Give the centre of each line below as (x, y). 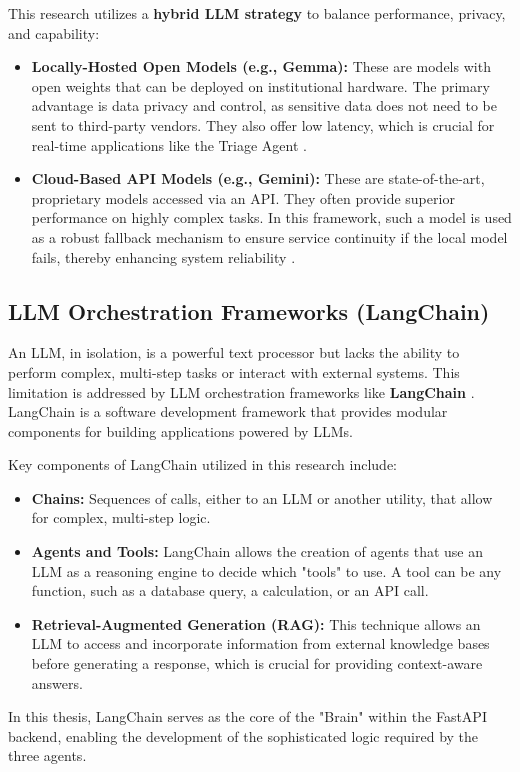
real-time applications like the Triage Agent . (169, 144)
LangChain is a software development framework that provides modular (228, 411)
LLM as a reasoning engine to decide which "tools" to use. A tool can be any (266, 570)
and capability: (54, 32)
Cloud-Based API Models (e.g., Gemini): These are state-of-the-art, (258, 178)
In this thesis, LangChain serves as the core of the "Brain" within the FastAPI (247, 716)
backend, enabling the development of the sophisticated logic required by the (243, 735)
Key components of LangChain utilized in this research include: (203, 464)
